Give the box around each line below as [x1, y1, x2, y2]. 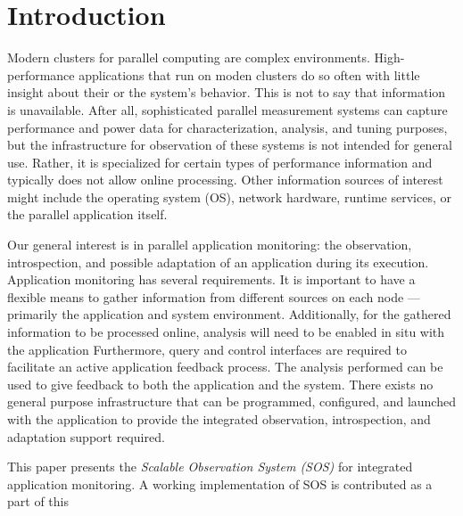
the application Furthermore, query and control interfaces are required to [7, 340, 407, 358]
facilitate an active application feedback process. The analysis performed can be [7, 357, 443, 376]
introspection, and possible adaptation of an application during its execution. [7, 252, 429, 271]
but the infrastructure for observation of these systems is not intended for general [7, 135, 452, 154]
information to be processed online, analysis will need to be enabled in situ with [7, 323, 445, 341]
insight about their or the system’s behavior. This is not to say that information [7, 83, 446, 102]
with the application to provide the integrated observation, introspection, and [7, 410, 431, 428]
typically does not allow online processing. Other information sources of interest [7, 170, 443, 189]
